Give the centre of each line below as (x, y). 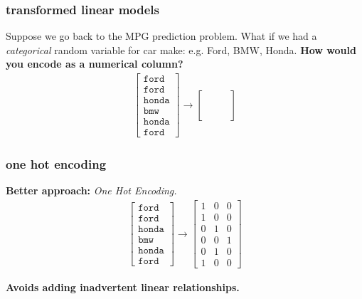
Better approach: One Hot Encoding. (91, 190)
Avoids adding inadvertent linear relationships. (123, 287)
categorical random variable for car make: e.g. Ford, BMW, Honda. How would (181, 49)
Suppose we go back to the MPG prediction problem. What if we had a (161, 36)
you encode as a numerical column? (95, 64)
